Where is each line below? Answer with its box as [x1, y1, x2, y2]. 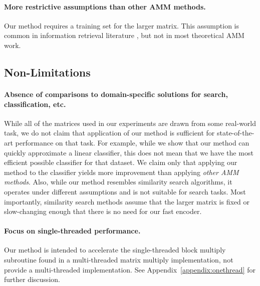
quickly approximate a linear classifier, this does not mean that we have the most [4, 147, 253, 157]
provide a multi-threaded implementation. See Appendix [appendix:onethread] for [4, 264, 255, 274]
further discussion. [4, 274, 60, 284]
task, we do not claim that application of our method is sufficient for [4, 127, 215, 138]
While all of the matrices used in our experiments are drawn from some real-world [4, 117, 256, 128]
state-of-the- [216, 127, 254, 138]
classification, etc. [4, 98, 66, 109]
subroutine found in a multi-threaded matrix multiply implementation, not [4, 254, 233, 265]
